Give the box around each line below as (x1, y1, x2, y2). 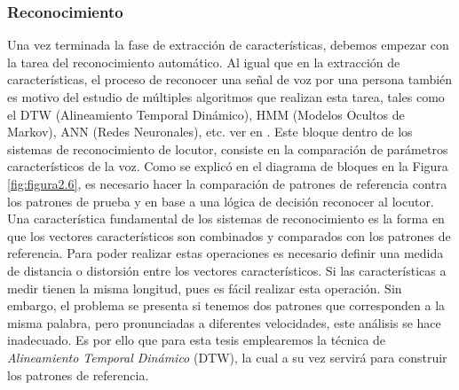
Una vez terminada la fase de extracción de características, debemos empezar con (7, 35, 449, 54)
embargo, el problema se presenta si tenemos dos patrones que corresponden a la (7, 296, 446, 315)
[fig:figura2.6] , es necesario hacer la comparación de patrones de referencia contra (7, 174, 447, 192)
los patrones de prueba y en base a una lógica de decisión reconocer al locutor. (7, 191, 434, 210)
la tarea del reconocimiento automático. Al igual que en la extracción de (7, 52, 400, 71)
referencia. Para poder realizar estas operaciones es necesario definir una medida (7, 244, 444, 262)
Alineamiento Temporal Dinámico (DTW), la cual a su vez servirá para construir (7, 347, 447, 366)
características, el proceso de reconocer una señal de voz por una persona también (7, 70, 453, 89)
